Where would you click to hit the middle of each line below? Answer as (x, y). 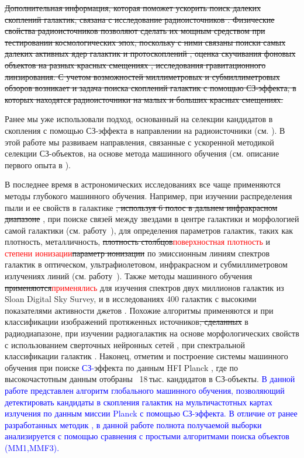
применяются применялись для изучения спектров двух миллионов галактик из (144, 287)
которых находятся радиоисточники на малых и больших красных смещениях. (144, 99)
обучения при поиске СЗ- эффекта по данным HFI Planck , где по (122, 367)
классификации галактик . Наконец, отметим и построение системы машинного (146, 356)
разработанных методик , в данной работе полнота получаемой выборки (133, 424)
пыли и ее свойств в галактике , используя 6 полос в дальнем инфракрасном (141, 207)
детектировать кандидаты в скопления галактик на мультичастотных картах (139, 402)
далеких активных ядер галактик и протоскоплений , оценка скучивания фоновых (150, 53)
